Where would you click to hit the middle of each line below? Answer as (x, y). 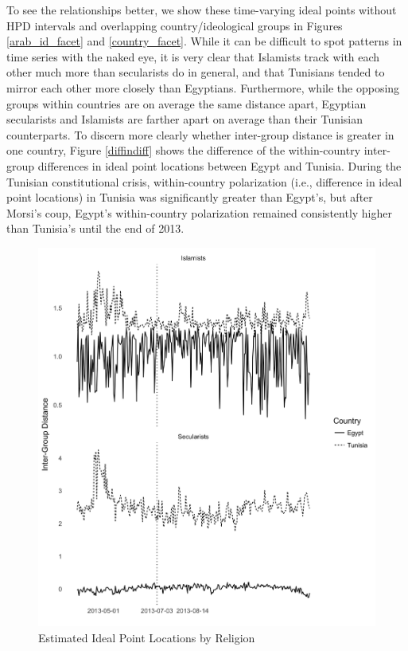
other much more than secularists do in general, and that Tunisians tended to (196, 72)
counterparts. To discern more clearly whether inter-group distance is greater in (200, 134)
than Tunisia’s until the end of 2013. (95, 228)
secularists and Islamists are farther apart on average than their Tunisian (185, 119)
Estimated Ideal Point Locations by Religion (147, 638)
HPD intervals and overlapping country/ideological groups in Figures (175, 25)
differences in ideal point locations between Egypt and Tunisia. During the (220, 165)
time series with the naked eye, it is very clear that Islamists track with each (193, 56)
